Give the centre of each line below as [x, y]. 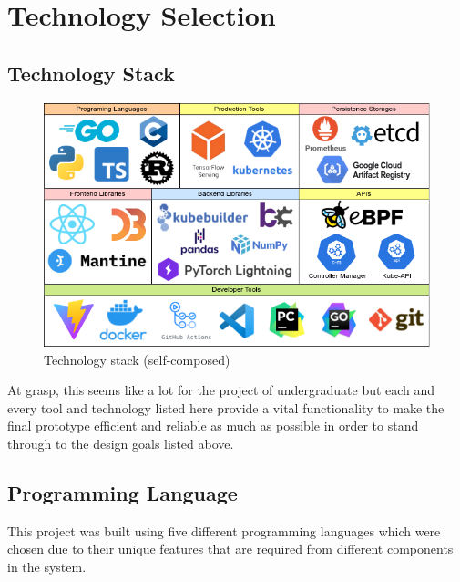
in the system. [47, 566]
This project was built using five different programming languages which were [224, 530]
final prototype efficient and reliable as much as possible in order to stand [213, 426]
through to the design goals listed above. [121, 443]
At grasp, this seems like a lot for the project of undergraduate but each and [221, 390]
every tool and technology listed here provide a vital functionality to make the [226, 407]
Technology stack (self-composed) [137, 359]
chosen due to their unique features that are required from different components [230, 549]
